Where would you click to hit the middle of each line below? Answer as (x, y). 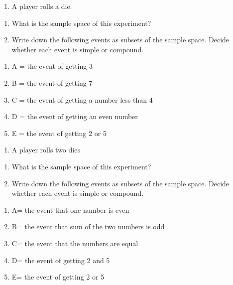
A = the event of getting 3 (52, 66)
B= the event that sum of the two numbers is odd (88, 226)
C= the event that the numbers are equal (75, 243)
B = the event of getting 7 (52, 82)
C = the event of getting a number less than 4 (82, 99)
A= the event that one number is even (70, 210)
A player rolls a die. (42, 6)
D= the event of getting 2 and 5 (61, 260)
